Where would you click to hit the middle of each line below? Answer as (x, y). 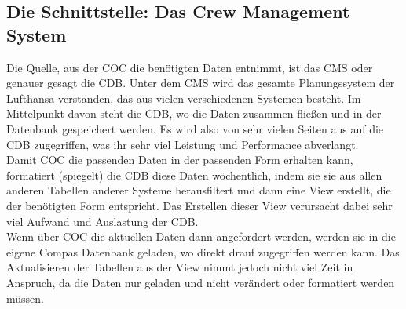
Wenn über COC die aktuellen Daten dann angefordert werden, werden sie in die (201, 236)
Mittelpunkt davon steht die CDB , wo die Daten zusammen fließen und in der (194, 113)
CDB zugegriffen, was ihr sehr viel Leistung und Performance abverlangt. (183, 144)
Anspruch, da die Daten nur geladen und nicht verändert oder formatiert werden (201, 282)
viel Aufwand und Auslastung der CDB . (102, 221)
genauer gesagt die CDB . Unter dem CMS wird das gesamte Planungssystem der (201, 83)
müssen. (25, 298)
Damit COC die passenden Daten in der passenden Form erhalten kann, (180, 160)
